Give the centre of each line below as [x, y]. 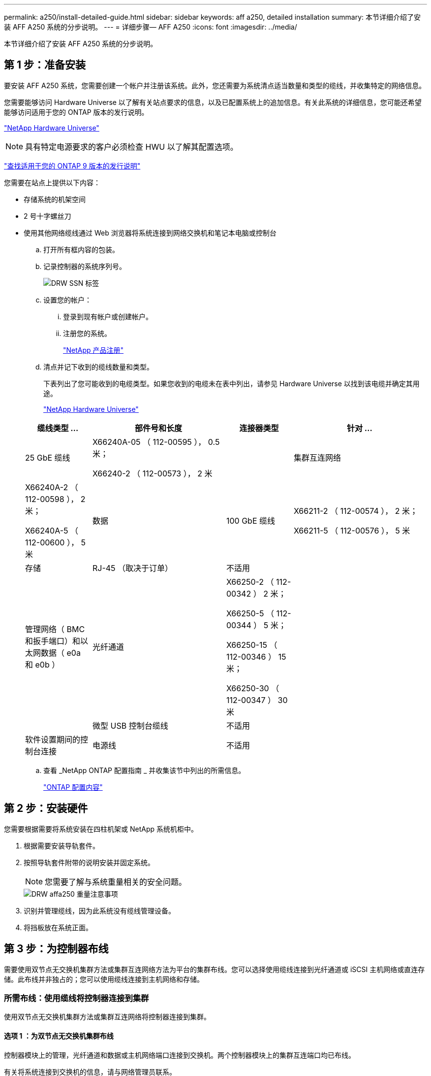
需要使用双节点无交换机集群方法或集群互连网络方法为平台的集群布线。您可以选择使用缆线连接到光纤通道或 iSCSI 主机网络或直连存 [215, 969]
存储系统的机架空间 [55, 199]
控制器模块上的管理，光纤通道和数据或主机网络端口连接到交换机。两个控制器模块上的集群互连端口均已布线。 [180, 1055]
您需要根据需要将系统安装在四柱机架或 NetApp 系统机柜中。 [101, 829]
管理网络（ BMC [55, 629]
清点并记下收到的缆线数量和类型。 [98, 367]
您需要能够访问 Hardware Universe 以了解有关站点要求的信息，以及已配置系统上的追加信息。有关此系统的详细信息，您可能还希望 [213, 102]
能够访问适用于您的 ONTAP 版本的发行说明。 [76, 112]
